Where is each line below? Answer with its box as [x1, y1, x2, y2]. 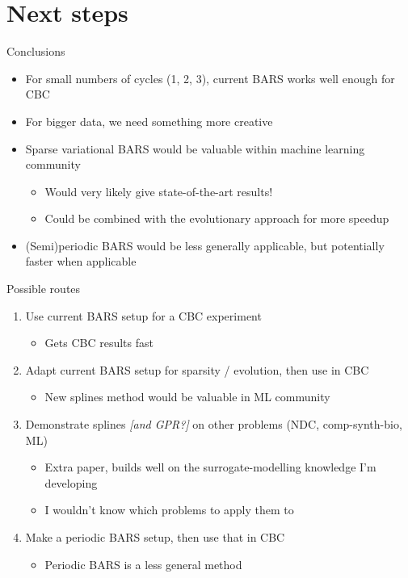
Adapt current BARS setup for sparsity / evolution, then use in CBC [25, 361, 369, 378]
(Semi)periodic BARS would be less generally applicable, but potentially [25, 237, 385, 253]
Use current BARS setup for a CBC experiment [25, 307, 262, 324]
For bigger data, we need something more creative [25, 112, 273, 129]
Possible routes [6, 280, 81, 297]
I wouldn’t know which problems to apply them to [44, 501, 294, 518]
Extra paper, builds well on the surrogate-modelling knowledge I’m [44, 459, 376, 475]
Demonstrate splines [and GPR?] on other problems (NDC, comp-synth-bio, [25, 416, 402, 433]
